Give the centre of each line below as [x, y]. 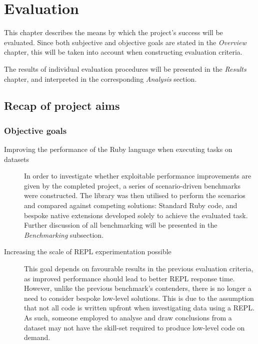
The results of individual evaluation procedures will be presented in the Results [125, 68]
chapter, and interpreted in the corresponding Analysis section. [100, 78]
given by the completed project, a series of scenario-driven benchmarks [132, 185]
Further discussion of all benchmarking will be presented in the [121, 225]
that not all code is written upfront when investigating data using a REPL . [139, 308]
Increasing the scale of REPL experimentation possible [88, 251]
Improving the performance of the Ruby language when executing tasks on [118, 149]
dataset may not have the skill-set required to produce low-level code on [134, 327]
